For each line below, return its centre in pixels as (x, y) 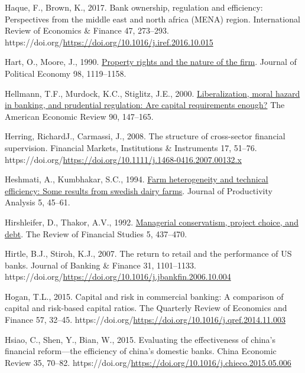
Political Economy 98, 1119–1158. (66, 73)
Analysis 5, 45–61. (38, 202)
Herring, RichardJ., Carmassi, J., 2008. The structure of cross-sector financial (145, 136)
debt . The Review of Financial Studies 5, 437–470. (96, 233)
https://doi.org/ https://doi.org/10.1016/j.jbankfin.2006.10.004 (118, 277)
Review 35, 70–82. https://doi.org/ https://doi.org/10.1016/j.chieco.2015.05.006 (148, 362)
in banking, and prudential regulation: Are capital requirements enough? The (145, 105)
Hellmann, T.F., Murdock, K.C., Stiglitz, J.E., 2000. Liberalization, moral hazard (152, 93)
